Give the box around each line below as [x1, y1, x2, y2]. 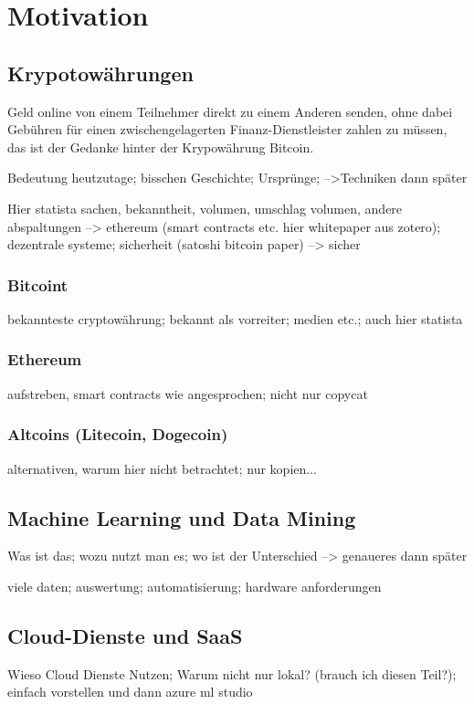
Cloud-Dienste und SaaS [7, 621, 243, 649]
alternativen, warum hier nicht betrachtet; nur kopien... [7, 458, 317, 478]
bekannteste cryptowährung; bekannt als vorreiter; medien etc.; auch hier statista [7, 309, 463, 328]
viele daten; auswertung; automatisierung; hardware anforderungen [7, 576, 382, 595]
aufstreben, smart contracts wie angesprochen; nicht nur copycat [7, 384, 368, 403]
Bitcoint [7, 273, 68, 296]
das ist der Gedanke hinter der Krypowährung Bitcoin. [7, 137, 314, 156]
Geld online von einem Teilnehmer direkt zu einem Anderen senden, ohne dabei [7, 101, 453, 121]
